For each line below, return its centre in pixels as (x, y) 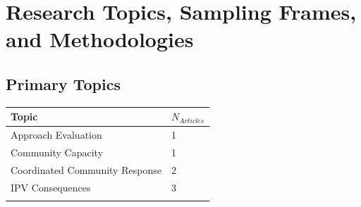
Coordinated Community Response (86, 169)
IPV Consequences (51, 187)
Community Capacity (57, 152)
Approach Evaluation (56, 135)
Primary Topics (63, 83)
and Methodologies (100, 39)
